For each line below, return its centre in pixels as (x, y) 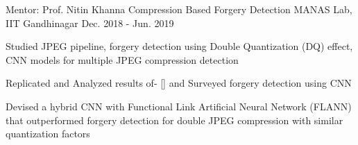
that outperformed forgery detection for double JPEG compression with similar (174, 120)
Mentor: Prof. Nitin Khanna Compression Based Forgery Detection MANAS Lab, (179, 9)
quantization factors (48, 134)
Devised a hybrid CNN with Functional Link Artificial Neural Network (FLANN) (179, 106)
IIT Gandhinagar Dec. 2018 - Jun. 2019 (90, 23)
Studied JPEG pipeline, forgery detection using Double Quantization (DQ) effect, (179, 46)
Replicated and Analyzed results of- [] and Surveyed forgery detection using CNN (179, 83)
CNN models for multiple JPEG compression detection (122, 59)
